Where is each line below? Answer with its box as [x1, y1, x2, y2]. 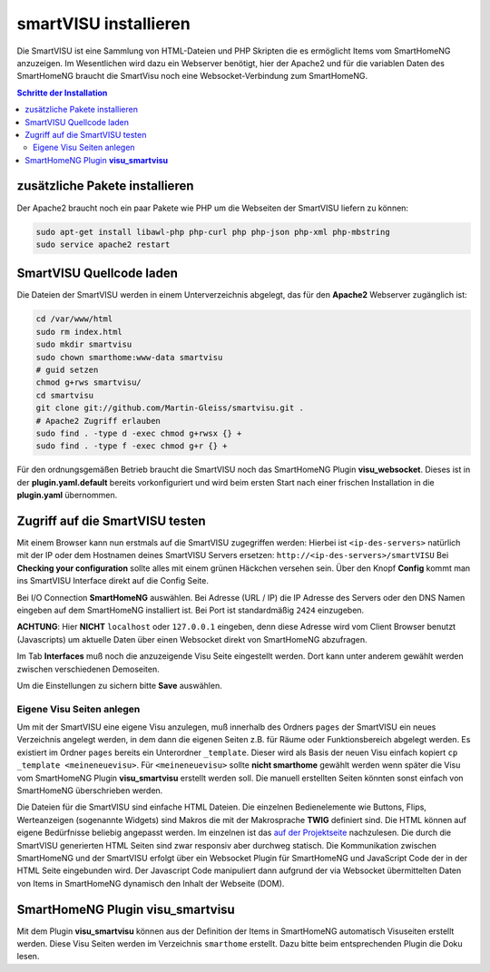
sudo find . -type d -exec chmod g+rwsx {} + [35, 427, 242, 438]
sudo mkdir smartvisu [35, 339, 132, 349]
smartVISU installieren [16, 14, 191, 34]
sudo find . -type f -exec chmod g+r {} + [35, 441, 228, 451]
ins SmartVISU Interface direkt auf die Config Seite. [16, 575, 209, 586]
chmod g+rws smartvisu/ [35, 378, 142, 388]
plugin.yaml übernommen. [16, 490, 118, 501]
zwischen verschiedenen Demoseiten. [16, 663, 161, 674]
